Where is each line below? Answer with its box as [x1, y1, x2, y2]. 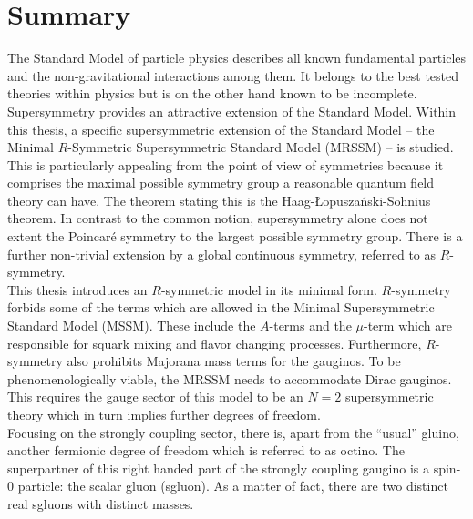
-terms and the [269, 316, 352, 335]
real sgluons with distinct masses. [7, 494, 194, 513]
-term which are [364, 316, 452, 335]
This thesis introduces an [7, 280, 148, 299]
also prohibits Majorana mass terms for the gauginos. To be [67, 351, 401, 371]
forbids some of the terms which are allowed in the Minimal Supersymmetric [7, 298, 435, 317]
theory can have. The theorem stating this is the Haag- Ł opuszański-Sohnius [7, 190, 431, 209]
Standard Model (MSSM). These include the [7, 316, 256, 335]
